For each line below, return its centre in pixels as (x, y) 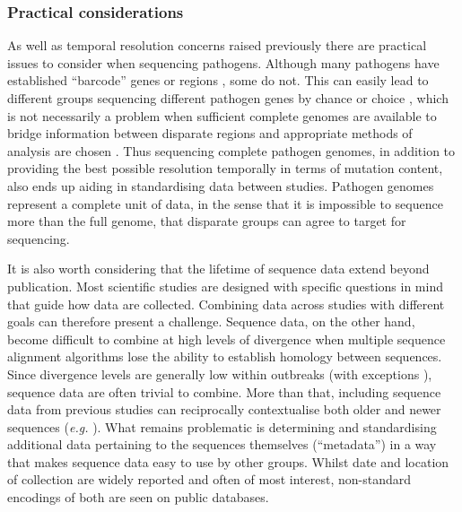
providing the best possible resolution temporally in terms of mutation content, (225, 168)
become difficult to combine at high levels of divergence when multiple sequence (227, 338)
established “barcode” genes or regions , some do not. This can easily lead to (218, 80)
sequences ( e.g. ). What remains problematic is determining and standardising (222, 426)
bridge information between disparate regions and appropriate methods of (210, 133)
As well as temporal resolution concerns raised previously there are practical (217, 45)
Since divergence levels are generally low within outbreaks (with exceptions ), (220, 373)
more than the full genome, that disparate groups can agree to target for (207, 221)
